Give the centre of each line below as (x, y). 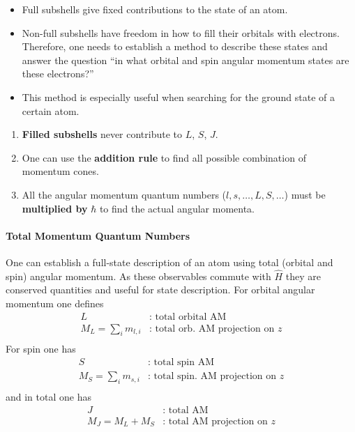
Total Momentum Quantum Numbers (98, 235)
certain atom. (51, 110)
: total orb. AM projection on (212, 329)
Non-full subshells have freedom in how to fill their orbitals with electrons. (181, 32)
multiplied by (55, 208)
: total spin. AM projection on (212, 377)
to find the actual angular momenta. (177, 208)
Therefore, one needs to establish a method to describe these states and (175, 46)
